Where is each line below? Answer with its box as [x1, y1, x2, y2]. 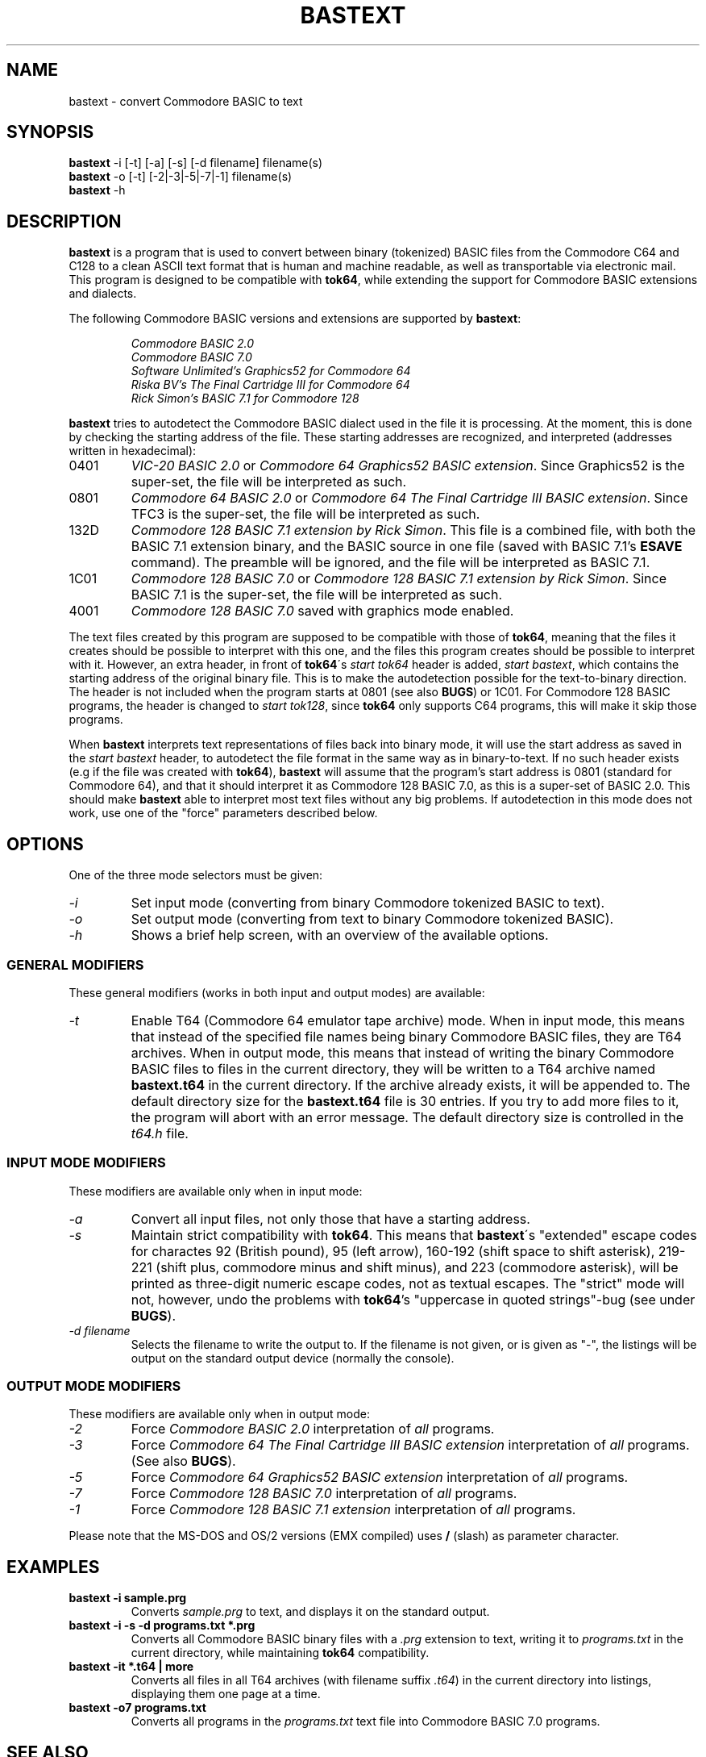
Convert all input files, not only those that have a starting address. [131, 1210, 530, 1227]
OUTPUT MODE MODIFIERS [6, 1378, 181, 1394]
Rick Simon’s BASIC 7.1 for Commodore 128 [131, 391, 359, 406]
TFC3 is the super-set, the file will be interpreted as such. [131, 506, 480, 523]
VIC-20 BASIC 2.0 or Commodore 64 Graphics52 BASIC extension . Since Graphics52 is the [131, 457, 685, 474]
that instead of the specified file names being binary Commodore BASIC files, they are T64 [131, 1028, 682, 1045]
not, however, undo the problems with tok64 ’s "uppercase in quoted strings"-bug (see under [131, 1291, 696, 1308]
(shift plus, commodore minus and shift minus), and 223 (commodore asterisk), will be [156, 1258, 679, 1275]
